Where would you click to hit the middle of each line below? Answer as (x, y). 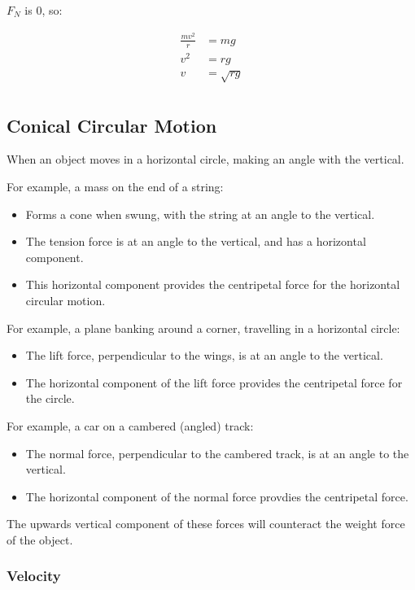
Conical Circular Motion (112, 125)
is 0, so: (44, 10)
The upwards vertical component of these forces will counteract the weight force (206, 524)
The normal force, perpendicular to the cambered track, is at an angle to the (217, 453)
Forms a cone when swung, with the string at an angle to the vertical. (200, 214)
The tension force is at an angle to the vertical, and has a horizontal (196, 241)
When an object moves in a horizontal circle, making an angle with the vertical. (205, 159)
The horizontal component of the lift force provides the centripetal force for (214, 382)
